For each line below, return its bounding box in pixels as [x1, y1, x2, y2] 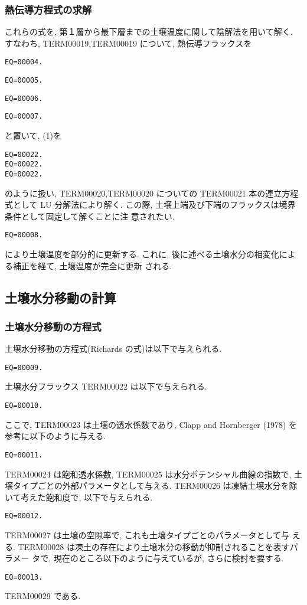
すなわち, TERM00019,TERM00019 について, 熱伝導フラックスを [5, 37, 252, 49]
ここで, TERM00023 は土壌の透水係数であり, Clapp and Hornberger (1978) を [5, 418, 298, 430]
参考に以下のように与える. [5, 430, 106, 442]
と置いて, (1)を [5, 129, 62, 142]
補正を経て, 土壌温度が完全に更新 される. [12, 259, 172, 272]
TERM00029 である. [5, 590, 81, 602]
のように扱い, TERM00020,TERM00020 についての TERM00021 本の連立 [5, 187, 282, 199]
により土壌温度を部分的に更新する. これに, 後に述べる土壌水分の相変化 [5, 248, 279, 260]
